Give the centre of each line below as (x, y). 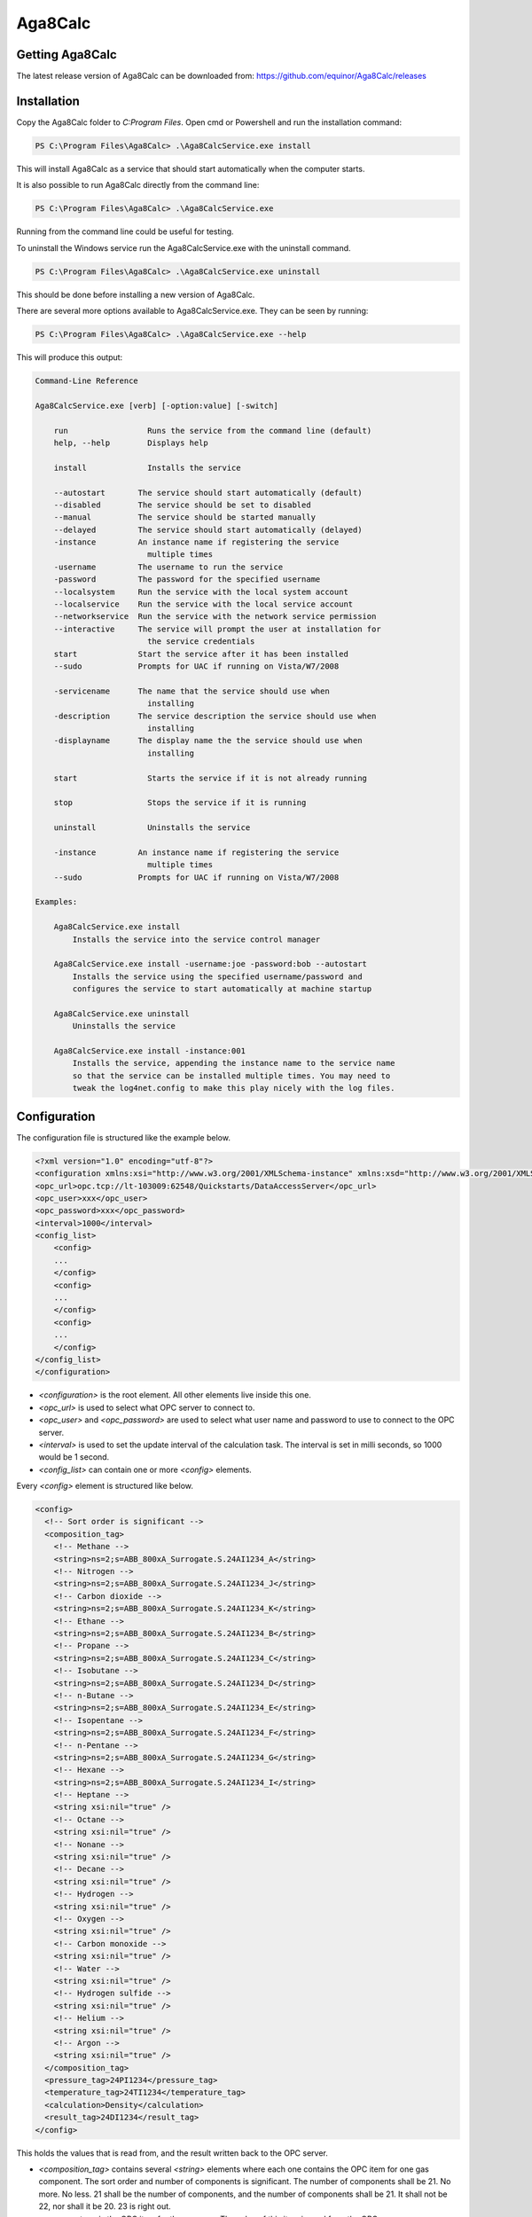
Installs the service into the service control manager (196, 939)
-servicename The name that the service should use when (192, 691)
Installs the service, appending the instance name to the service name (234, 1063)
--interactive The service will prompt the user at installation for (217, 629)
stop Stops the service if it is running (180, 803)
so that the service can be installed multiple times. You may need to (231, 1076)
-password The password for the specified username (187, 580)
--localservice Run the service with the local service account (203, 604)
